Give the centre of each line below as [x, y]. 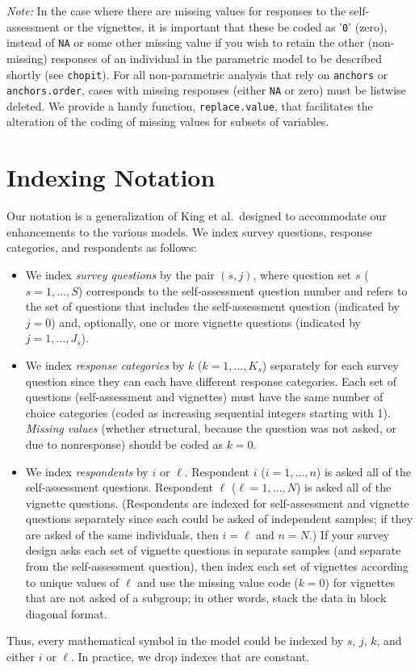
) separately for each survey [330, 364]
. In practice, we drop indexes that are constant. [190, 657]
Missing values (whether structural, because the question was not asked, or [211, 428]
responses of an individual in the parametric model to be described [216, 58]
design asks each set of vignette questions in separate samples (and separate [213, 550]
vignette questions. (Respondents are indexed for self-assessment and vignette [217, 502]
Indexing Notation [111, 177]
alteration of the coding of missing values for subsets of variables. [168, 121]
